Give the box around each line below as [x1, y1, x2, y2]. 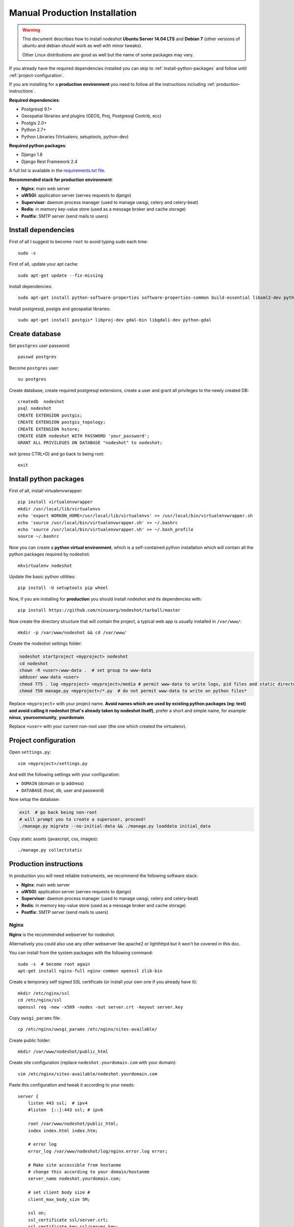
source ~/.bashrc [18, 533, 59, 539]
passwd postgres [18, 354, 57, 360]
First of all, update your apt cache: [9, 261, 78, 267]
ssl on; [27, 1210, 47, 1216]
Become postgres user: [9, 365, 59, 371]
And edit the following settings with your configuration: [9, 772, 120, 777]
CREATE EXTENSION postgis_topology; [18, 420, 106, 425]
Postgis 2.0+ [21, 120, 47, 126]
